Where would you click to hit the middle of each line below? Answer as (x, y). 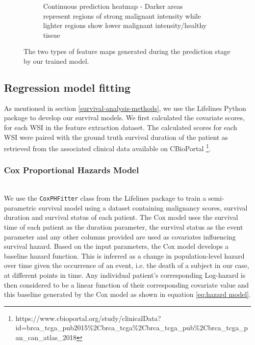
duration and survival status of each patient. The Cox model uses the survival (121, 217)
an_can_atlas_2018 (46, 337)
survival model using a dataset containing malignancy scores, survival (143, 207)
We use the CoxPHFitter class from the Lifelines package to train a (105, 198)
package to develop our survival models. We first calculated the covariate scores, (124, 118)
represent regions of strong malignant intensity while (122, 15)
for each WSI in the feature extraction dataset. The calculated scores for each (121, 127)
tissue (52, 35)
